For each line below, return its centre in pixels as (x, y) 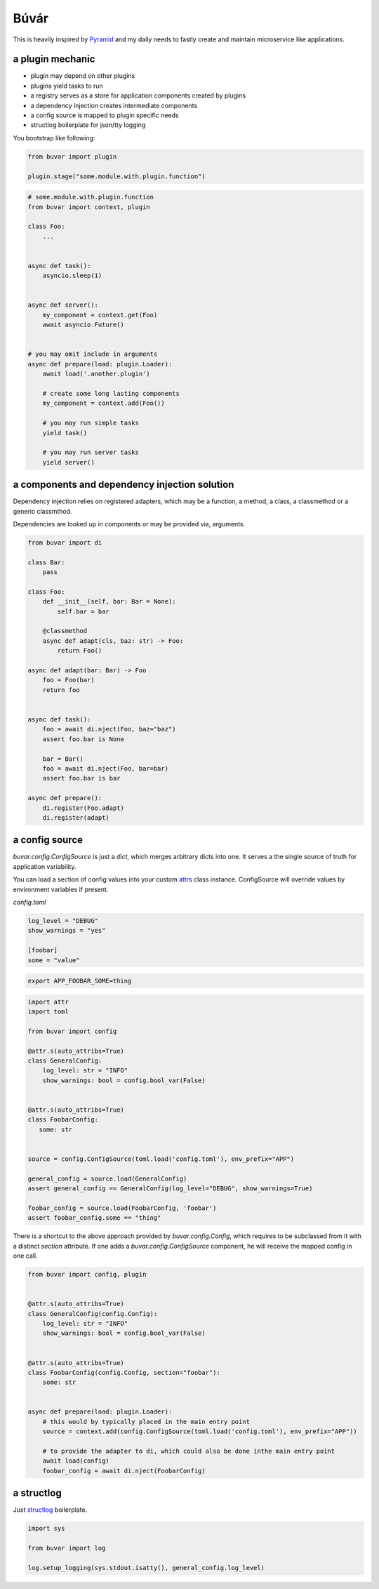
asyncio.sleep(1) (72, 276)
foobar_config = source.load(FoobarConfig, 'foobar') (122, 1208)
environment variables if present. (61, 889)
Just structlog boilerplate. (50, 1510)
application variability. (45, 866)
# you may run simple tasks (91, 423)
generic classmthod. (43, 511)
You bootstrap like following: (54, 138)
